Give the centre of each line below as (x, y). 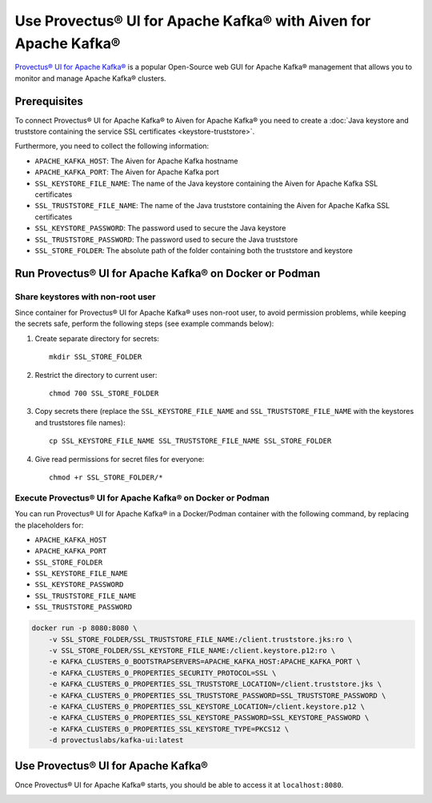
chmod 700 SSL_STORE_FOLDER (104, 393)
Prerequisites (49, 101)
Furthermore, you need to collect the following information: (112, 146)
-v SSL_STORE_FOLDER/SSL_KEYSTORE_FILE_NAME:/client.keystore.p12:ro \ (192, 651)
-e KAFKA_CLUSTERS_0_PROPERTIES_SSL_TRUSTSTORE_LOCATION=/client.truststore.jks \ (215, 684)
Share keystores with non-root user (85, 296)
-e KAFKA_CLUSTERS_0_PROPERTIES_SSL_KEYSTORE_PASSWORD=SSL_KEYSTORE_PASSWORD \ (209, 718)
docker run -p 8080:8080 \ (84, 628)
